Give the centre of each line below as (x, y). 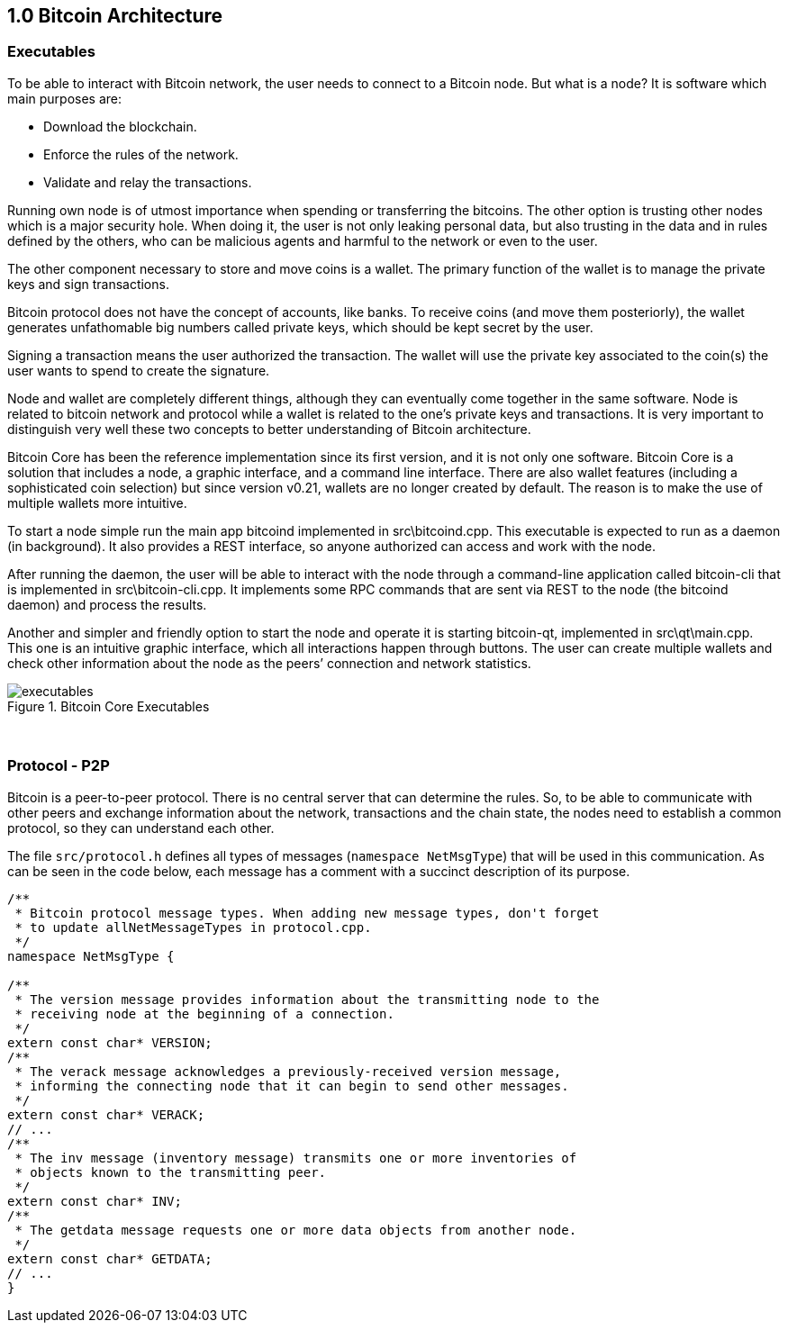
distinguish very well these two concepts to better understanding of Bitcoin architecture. (269, 429)
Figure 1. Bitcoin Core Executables (109, 706)
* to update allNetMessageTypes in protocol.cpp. (193, 927)
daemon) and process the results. (107, 604)
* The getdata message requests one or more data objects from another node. (296, 1230)
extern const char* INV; (95, 1201)
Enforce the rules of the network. (141, 154)
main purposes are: (65, 98)
